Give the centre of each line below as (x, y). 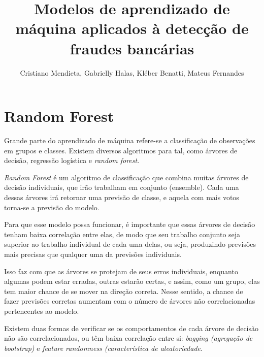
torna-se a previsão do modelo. (52, 207)
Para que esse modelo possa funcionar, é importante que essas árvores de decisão (130, 224)
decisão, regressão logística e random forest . (72, 160)
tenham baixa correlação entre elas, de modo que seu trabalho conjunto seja (122, 234)
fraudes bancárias (132, 48)
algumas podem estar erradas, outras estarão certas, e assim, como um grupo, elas (132, 281)
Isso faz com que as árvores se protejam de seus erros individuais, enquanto (121, 271)
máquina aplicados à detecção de (132, 28)
